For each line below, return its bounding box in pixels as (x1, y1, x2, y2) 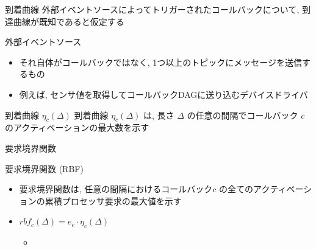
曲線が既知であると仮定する (13, 15, 124, 27)
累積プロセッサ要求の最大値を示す (45, 194, 182, 207)
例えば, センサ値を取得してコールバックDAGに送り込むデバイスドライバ (19, 88, 308, 100)
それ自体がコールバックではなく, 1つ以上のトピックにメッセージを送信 (19, 55, 303, 68)
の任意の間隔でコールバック (187, 108, 298, 121)
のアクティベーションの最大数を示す (5, 121, 149, 134)
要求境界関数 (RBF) (5, 162, 84, 175)
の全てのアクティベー (219, 182, 304, 195)
